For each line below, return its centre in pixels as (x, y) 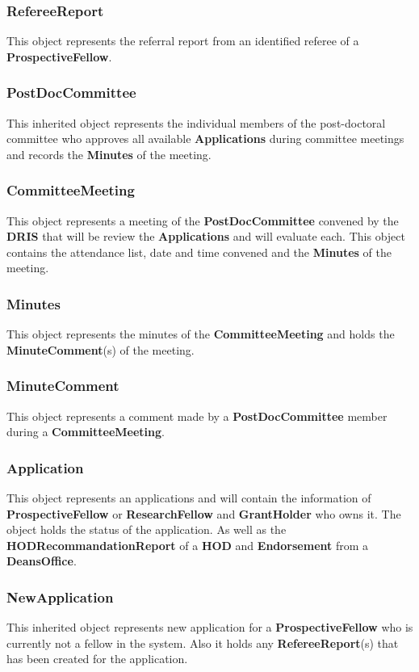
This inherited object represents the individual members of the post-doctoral (196, 122)
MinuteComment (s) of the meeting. (101, 349)
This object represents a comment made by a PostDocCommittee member (197, 416)
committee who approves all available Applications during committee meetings (205, 139)
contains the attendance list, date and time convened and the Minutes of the (199, 252)
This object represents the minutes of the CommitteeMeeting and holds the (201, 334)
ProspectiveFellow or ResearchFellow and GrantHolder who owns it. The (204, 513)
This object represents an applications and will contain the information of (189, 498)
